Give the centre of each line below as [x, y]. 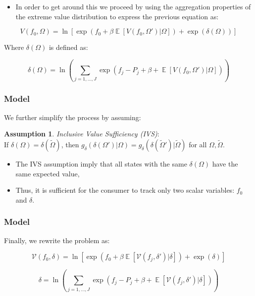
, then [70, 144]
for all [198, 144]
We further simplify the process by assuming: [73, 117]
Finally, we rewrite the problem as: [57, 240]
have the [225, 163]
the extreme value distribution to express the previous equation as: [117, 16]
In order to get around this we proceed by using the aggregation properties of [133, 6]
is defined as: [68, 47]
